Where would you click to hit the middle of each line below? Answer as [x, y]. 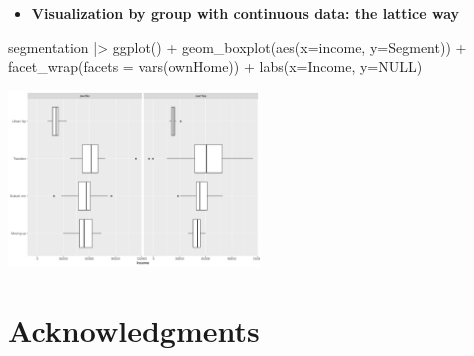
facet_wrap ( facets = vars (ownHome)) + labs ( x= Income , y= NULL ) [215, 66]
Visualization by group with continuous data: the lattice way [245, 13]
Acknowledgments [134, 329]
